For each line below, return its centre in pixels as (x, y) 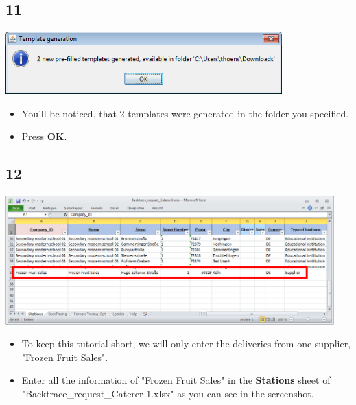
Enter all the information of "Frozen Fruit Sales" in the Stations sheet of (176, 380)
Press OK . (44, 136)
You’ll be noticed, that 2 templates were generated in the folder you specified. (185, 113)
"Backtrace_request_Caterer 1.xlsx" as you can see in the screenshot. (168, 393)
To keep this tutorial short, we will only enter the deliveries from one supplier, (186, 344)
